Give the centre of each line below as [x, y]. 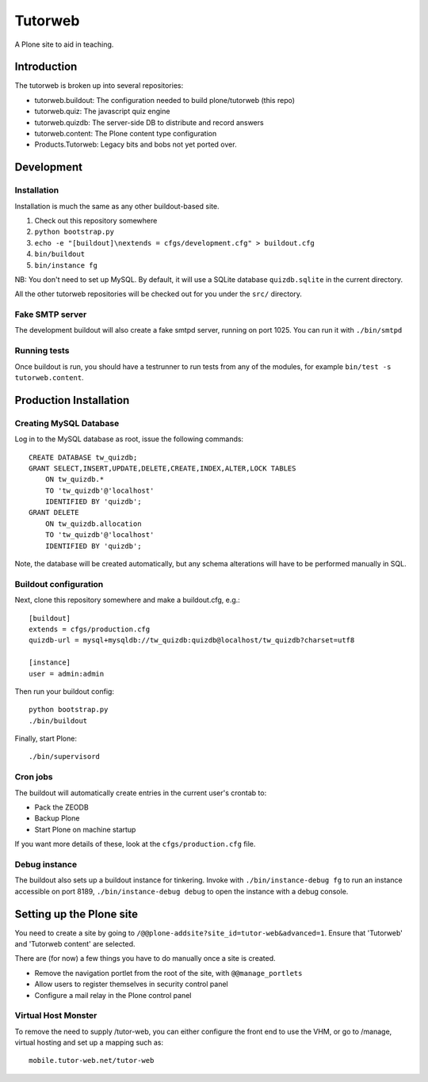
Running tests [42, 351]
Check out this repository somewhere [96, 220]
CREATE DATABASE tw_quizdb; [83, 457]
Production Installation [72, 400]
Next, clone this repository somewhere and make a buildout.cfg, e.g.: [128, 600]
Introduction [46, 67]
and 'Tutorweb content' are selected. [75, 944]
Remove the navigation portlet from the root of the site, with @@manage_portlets [168, 973]
